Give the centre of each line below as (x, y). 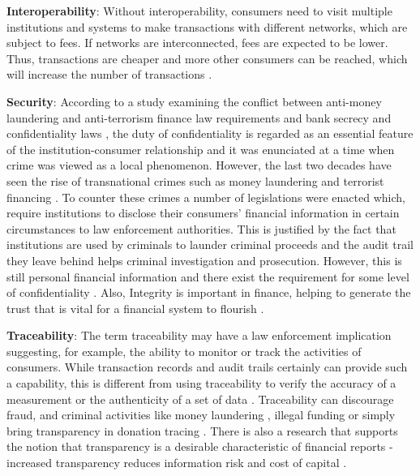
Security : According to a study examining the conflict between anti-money (194, 101)
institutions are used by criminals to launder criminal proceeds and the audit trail (210, 244)
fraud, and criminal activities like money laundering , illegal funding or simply (201, 415)
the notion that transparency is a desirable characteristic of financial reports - (200, 446)
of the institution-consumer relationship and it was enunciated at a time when (201, 149)
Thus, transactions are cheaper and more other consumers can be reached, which (207, 58)
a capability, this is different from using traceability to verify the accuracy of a (201, 383)
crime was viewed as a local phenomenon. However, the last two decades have (199, 165)
